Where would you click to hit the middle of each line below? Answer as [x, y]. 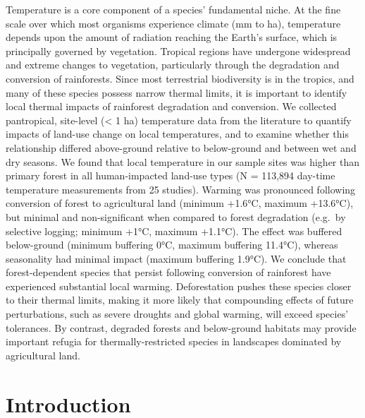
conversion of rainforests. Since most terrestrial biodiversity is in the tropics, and [180, 78]
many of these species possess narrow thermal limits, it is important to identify [177, 92]
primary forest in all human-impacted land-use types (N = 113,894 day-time [171, 175]
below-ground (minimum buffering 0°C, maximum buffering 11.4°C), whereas [172, 245]
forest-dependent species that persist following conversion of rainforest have [168, 272]
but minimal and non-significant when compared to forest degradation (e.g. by [176, 216]
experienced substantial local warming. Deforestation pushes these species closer [179, 286]
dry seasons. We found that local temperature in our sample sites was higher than [183, 161]
